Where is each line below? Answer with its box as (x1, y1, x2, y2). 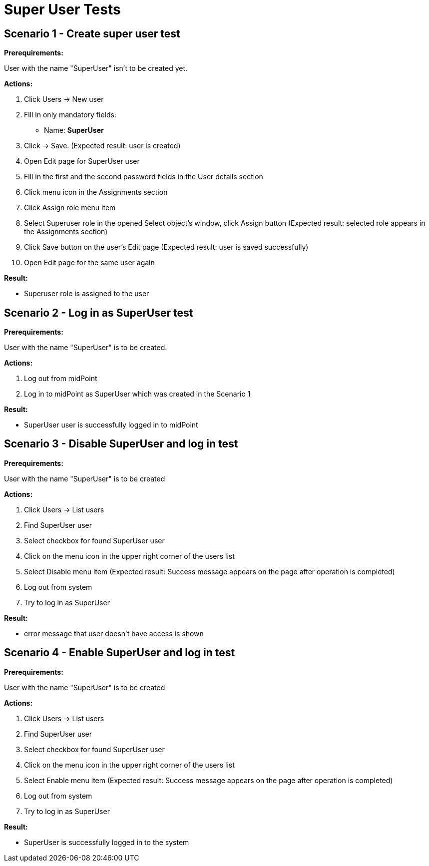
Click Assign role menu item (24, 203, 116, 212)
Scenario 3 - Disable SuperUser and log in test (4, 437, 238, 450)
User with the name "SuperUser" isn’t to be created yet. (4, 64, 188, 73)
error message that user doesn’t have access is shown (24, 629, 204, 638)
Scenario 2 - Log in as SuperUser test (4, 306, 193, 319)
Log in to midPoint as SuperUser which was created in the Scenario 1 (24, 390, 251, 399)
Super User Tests (4, 1, 121, 18)
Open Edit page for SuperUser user (24, 157, 140, 166)
